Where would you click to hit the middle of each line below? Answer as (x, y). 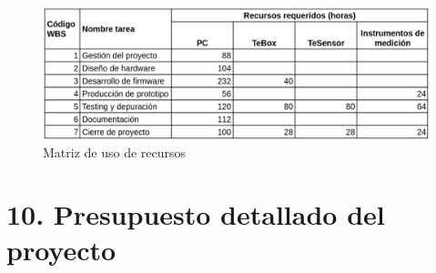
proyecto (61, 250)
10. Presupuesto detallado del (196, 214)
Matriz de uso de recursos (115, 152)
